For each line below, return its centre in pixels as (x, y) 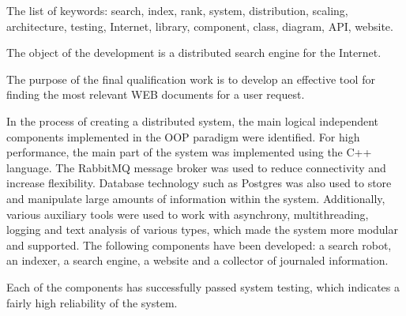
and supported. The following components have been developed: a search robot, (199, 245)
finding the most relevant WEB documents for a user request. (156, 94)
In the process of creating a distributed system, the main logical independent (193, 120)
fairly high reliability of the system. (92, 302)
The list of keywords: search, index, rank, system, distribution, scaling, (177, 10)
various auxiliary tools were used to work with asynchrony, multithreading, (188, 214)
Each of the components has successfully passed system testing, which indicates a (203, 286)
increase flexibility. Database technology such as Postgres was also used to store (199, 183)
